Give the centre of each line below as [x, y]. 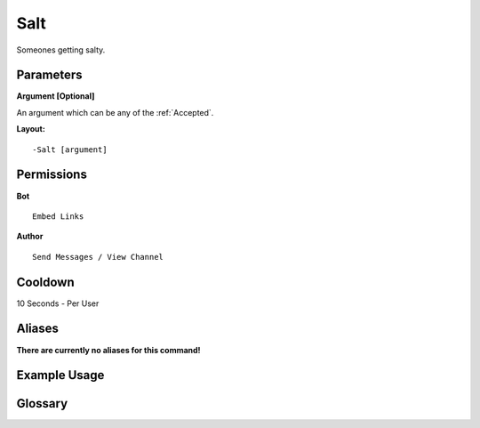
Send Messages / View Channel [98, 257]
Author [30, 237]
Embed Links [58, 216]
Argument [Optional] [56, 96]
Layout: [31, 129]
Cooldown [45, 282]
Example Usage [60, 375]
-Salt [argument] [70, 149]
